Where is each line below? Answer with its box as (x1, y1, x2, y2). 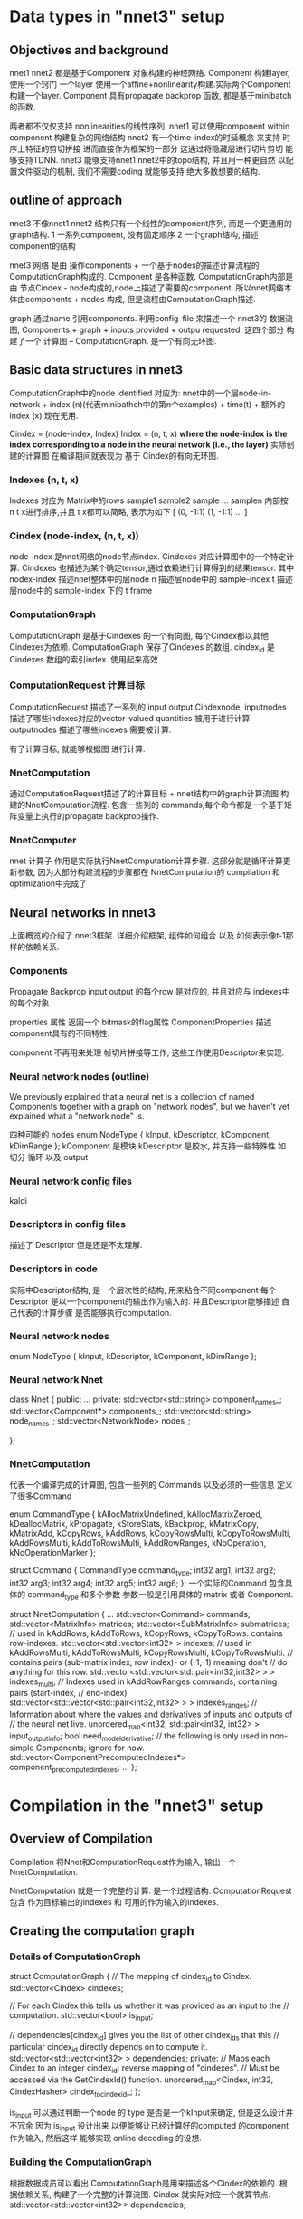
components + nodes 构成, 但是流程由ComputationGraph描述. (24, 293, 256, 304)
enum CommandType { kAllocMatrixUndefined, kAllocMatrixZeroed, (9, 1509, 263, 1519)
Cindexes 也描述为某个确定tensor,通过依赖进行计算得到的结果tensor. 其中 (21, 563, 295, 574)
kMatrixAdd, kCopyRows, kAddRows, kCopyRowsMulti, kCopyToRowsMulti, (9, 1528, 291, 1538)
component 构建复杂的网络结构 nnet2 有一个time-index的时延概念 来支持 (9, 132, 281, 142)
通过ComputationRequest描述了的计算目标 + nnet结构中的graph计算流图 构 (9, 787, 289, 798)
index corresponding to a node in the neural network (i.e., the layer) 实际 (9, 439, 287, 450)
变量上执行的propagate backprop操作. (16, 810, 160, 821)
